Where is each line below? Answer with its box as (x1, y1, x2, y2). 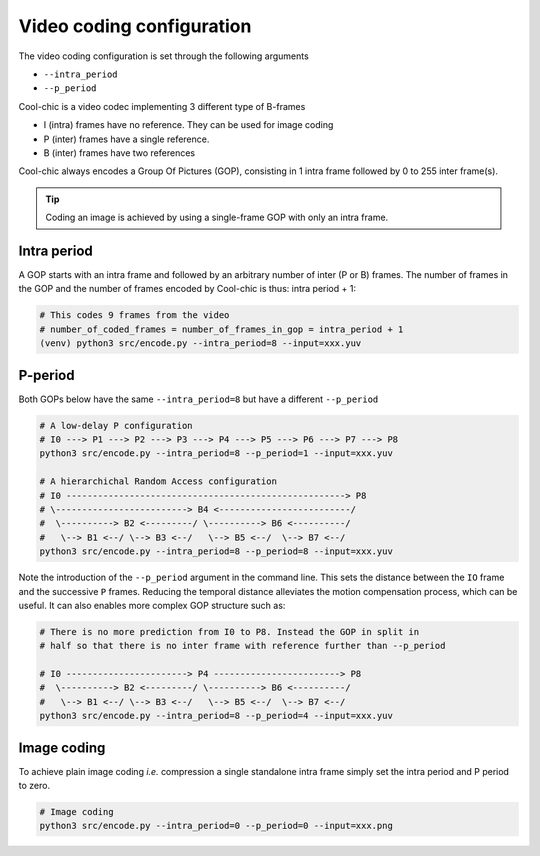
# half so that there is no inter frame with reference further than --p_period (39, 640, 446, 652)
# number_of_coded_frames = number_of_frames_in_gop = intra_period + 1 (39, 323, 404, 335)
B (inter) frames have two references (43, 146, 195, 159)
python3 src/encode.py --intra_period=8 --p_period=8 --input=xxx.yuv (39, 546, 394, 557)
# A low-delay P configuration (39, 420, 194, 431)
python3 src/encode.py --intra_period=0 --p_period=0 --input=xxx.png (39, 820, 394, 832)
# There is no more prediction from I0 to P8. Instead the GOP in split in (39, 626, 420, 637)
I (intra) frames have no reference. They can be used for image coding (43, 119, 334, 131)
